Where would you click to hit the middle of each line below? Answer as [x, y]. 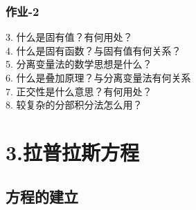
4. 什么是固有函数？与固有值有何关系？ [93, 50]
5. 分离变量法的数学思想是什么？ [79, 64]
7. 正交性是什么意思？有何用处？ [79, 91]
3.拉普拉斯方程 [73, 152]
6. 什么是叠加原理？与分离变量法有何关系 [98, 77]
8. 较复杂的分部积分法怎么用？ [74, 105]
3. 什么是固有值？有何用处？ [69, 37]
